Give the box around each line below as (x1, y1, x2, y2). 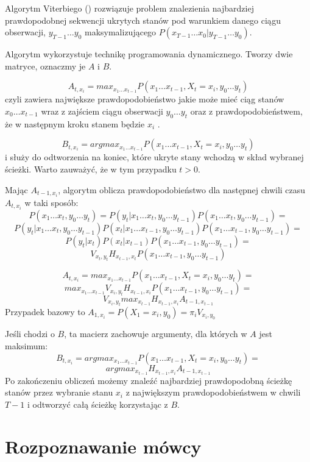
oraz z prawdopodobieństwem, (190, 104, 303, 117)
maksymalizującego (84, 26, 157, 38)
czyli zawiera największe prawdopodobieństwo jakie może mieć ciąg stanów (5, 93, 284, 105)
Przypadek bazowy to (5, 305, 85, 318)
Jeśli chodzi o (5, 327, 55, 340)
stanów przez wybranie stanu (5, 386, 113, 399)
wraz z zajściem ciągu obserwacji (41, 104, 163, 117)
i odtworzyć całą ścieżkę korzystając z (27, 397, 168, 410)
